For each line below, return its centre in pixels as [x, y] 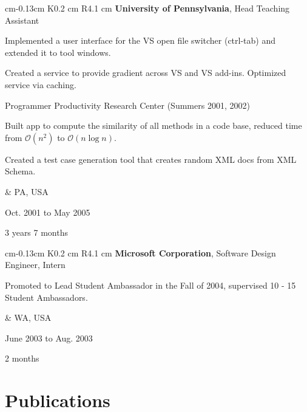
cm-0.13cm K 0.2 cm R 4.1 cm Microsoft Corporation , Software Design [140, 252]
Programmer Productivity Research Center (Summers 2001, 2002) [127, 105]
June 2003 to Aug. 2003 [49, 338]
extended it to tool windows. [58, 52]
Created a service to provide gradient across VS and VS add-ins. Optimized [146, 73]
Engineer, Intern [35, 265]
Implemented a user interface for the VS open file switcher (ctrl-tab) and [140, 40]
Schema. [20, 171]
